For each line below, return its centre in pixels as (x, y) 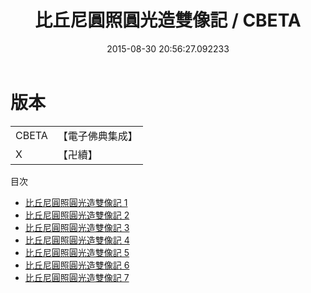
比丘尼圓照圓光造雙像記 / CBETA (168, 20)
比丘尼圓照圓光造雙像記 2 (77, 215)
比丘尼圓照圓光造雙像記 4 (77, 240)
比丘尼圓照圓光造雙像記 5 (77, 252)
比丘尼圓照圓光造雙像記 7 (77, 277)
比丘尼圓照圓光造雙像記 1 (76, 202)
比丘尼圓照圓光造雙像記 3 (77, 227)
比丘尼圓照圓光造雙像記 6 (77, 265)
